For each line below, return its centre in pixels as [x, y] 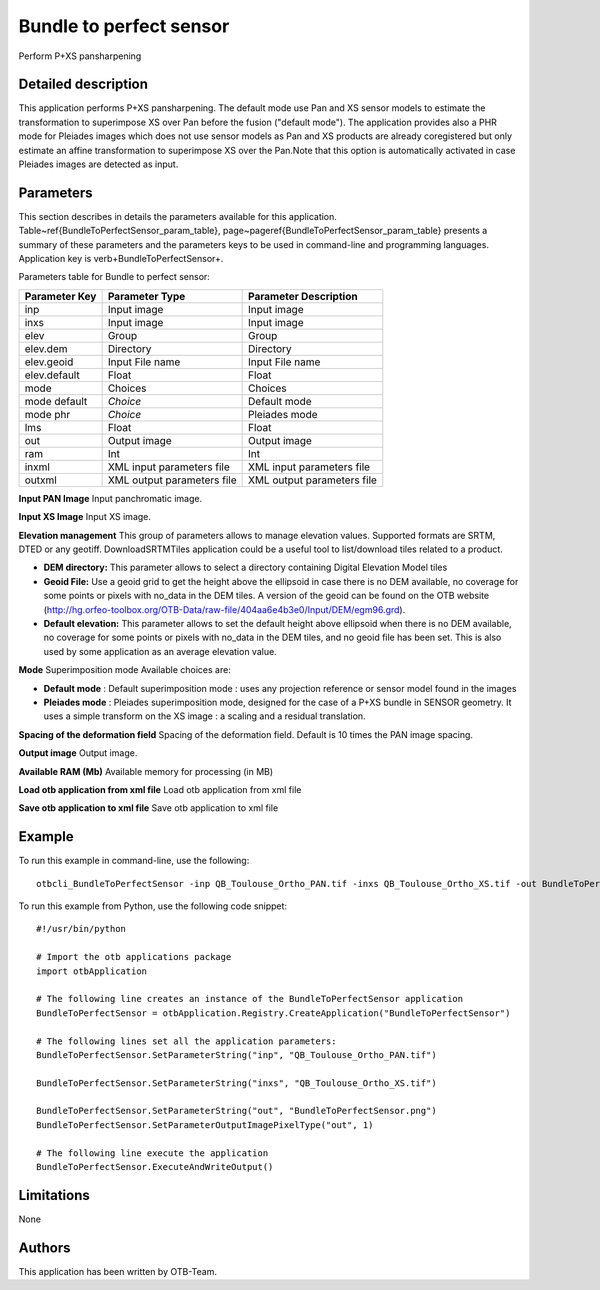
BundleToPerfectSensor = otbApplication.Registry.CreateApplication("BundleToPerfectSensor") [273, 1013]
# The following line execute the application [152, 1153]
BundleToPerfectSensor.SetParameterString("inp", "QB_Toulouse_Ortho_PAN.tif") [236, 1054]
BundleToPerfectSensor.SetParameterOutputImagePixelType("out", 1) [205, 1124]
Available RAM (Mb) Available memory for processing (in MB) [146, 771]
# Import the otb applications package [134, 957]
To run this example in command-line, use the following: [134, 861]
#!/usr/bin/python [81, 929]
